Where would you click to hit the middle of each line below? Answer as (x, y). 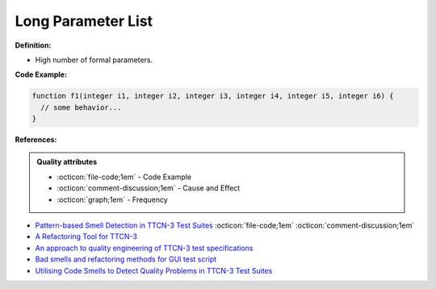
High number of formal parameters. (94, 60)
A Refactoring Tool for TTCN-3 (86, 237)
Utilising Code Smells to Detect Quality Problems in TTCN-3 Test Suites (154, 270)
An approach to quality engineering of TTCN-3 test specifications (144, 248)
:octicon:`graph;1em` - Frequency (113, 199)
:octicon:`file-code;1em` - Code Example (124, 177)
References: (36, 140)
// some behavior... (81, 107)
